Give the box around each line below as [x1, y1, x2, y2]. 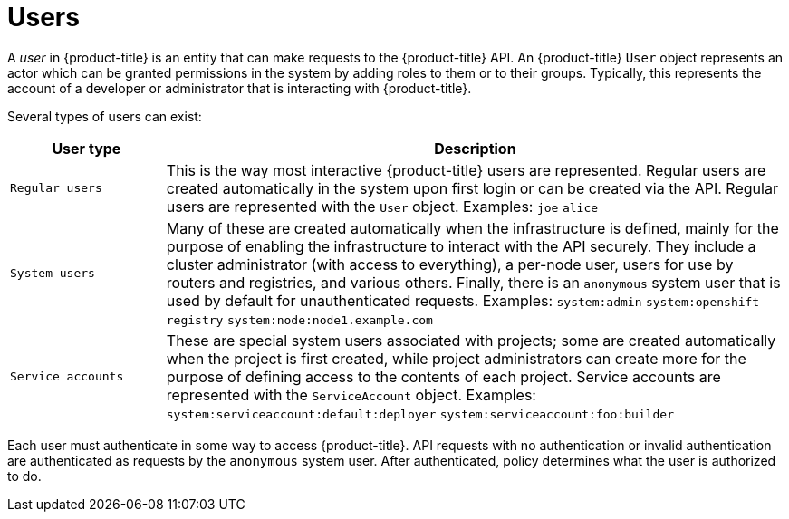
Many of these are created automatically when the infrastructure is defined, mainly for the [166, 218, 779, 237]
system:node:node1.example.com [226, 312, 433, 327]
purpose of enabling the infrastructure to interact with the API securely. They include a [166, 236, 756, 255]
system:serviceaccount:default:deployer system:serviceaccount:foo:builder [166, 407, 674, 421]
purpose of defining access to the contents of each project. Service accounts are [166, 367, 721, 386]
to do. [7, 467, 42, 484]
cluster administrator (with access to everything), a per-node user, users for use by [166, 255, 734, 274]
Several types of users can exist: [7, 108, 202, 124]
